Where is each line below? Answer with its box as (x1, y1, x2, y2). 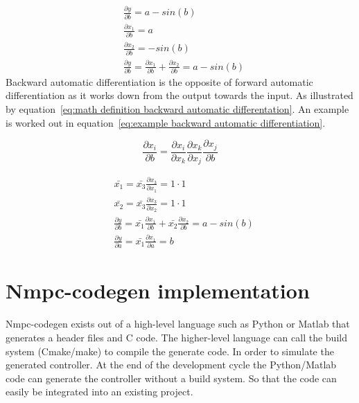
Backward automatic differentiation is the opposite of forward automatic (6, 74, 313, 89)
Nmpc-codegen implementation (6, 276, 310, 305)
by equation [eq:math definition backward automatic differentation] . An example (6, 102, 349, 116)
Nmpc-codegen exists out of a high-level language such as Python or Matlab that (6, 316, 350, 331)
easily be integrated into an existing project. (6, 384, 193, 399)
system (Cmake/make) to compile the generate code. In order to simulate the (6, 343, 334, 358)
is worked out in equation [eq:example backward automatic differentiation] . (6, 115, 326, 129)
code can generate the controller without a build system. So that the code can (6, 370, 337, 385)
